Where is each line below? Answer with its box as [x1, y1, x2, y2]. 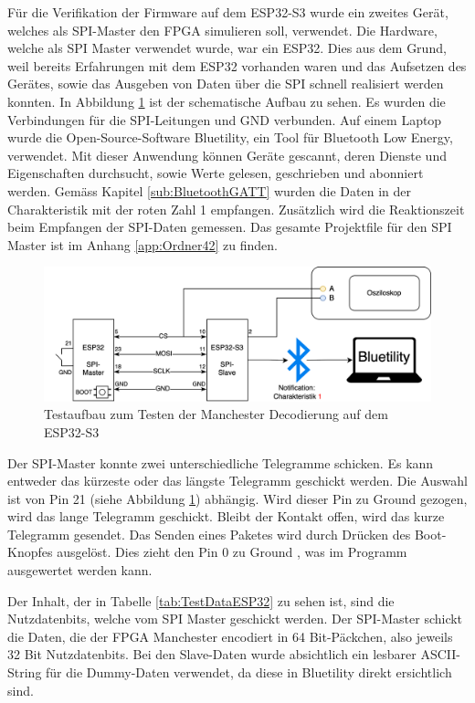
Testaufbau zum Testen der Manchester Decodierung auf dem [44, 404, 388, 424]
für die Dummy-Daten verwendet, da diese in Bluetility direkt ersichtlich [46, 663, 452, 682]
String [7, 663, 42, 682]
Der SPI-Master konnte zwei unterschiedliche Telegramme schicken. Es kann [7, 453, 434, 472]
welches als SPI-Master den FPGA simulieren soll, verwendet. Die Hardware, [7, 20, 438, 39]
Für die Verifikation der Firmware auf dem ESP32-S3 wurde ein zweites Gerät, [7, 3, 449, 21]
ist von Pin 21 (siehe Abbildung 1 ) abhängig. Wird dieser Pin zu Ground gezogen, [7, 488, 468, 508]
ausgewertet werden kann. [7, 561, 153, 580]
